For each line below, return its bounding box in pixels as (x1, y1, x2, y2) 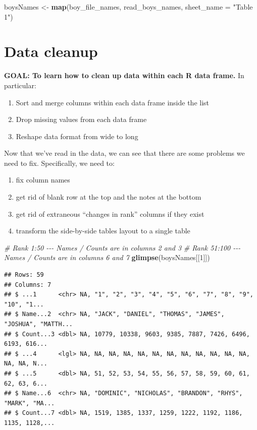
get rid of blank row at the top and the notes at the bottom (16, 192, 201, 202)
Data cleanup (4, 41, 98, 62)
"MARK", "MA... (4, 399, 55, 407)
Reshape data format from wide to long (16, 131, 138, 141)
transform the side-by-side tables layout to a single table (16, 225, 190, 236)
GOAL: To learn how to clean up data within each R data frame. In (4, 70, 244, 81)
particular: (4, 80, 36, 90)
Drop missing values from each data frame (16, 114, 147, 125)
